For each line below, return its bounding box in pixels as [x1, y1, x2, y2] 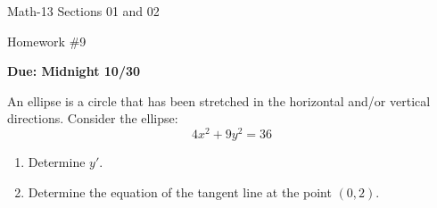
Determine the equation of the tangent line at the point [28, 182, 332, 201]
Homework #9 [7, 31, 87, 50]
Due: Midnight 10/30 [7, 62, 141, 80]
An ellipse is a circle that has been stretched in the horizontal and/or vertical [7, 91, 431, 110]
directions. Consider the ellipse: [7, 109, 178, 128]
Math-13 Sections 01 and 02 [7, 2, 160, 20]
